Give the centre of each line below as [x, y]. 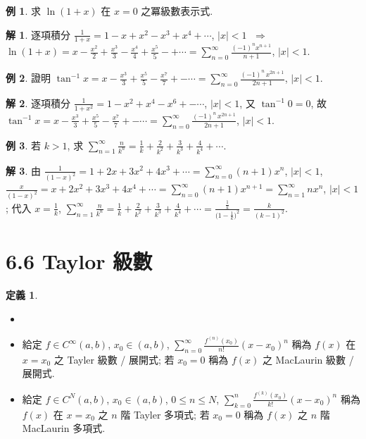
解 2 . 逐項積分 [38, 103]
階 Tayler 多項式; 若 [165, 414]
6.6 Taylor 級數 [79, 261]
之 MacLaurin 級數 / [308, 359]
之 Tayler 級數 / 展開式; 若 [114, 359]
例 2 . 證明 [28, 78]
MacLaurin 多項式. [64, 428]
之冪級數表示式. [177, 11]
